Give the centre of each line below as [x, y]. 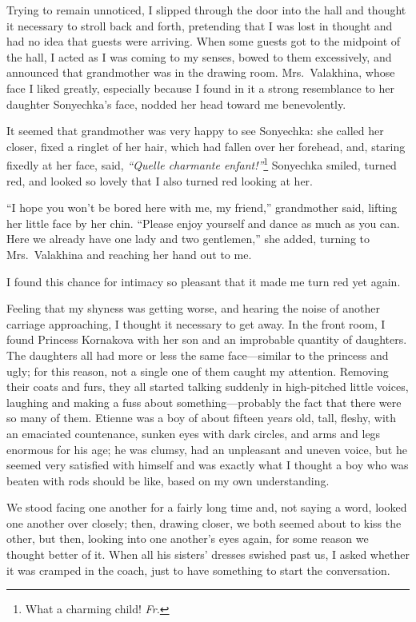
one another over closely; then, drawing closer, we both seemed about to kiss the [204, 522]
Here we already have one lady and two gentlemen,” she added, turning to [188, 239]
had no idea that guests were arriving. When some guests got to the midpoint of [204, 41]
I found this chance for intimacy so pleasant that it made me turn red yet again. [204, 281]
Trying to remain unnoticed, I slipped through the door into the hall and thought [206, 10]
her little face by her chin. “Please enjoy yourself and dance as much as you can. [203, 223]
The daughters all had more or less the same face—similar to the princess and [198, 355]
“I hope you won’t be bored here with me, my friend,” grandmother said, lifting [202, 207]
